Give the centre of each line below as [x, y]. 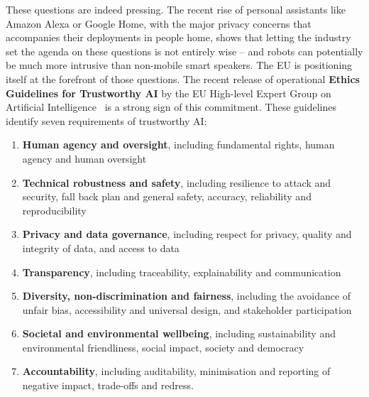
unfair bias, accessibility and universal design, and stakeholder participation [187, 309]
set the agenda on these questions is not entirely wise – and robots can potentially [184, 51]
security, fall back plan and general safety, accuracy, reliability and [167, 196]
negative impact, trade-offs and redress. [108, 385]
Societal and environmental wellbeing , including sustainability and [179, 333]
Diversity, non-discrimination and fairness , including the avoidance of [187, 296]
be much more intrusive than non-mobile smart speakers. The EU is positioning [179, 65]
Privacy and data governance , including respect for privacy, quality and [187, 234]
